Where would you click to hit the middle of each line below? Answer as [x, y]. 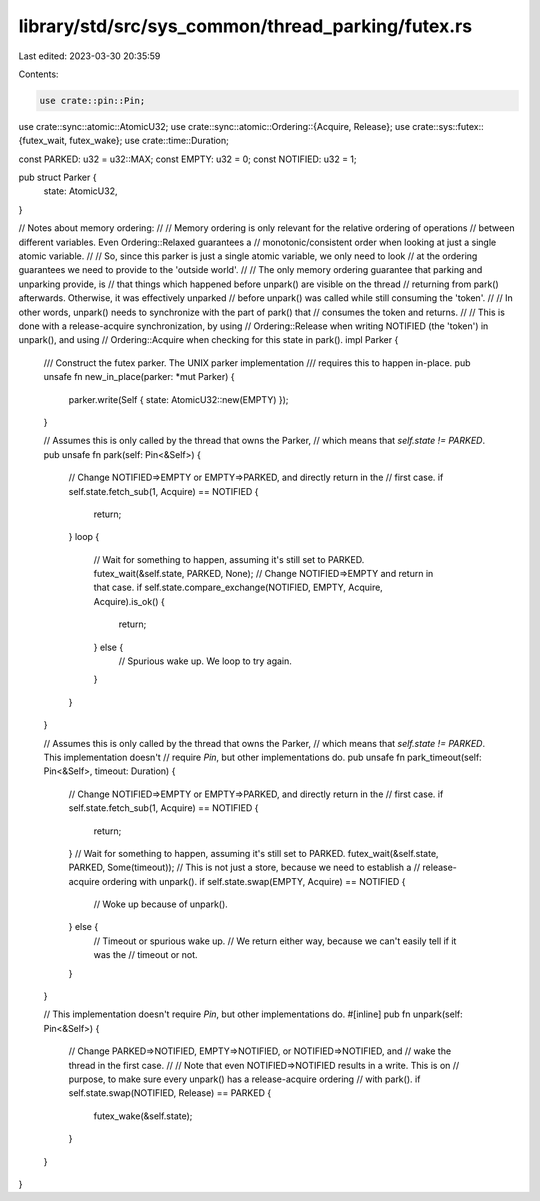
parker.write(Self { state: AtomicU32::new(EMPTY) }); [178, 399]
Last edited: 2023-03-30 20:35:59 [89, 56]
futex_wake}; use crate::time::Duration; [149, 141]
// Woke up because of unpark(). [161, 904]
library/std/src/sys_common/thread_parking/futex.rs [245, 26]
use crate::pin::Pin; [92, 100]
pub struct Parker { [57, 177]
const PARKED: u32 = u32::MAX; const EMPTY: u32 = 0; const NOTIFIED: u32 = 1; [187, 159]
